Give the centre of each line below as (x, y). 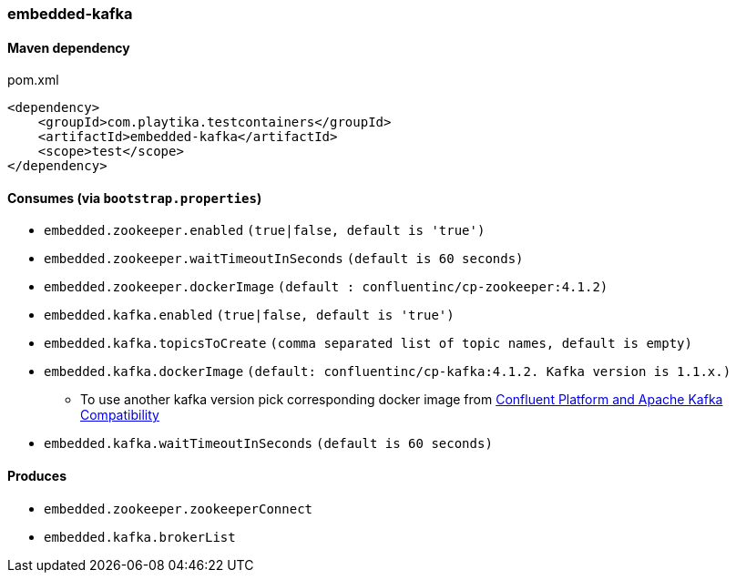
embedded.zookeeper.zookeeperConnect (179, 509)
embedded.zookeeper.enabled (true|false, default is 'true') (265, 231)
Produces (37, 476)
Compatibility (120, 415)
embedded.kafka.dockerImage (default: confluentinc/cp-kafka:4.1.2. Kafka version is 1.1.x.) (388, 372)
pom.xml (33, 80)
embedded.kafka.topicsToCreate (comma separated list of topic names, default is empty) (368, 344)
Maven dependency (69, 47)
